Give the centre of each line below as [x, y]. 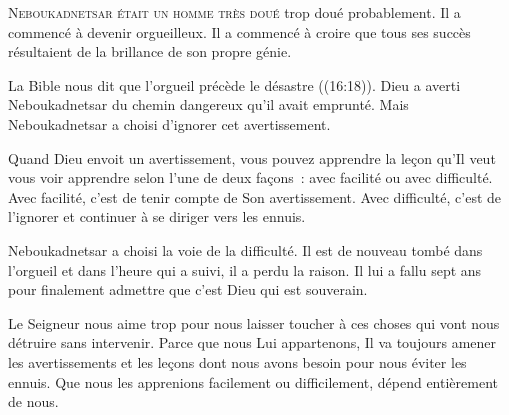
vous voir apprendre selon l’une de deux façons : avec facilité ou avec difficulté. [250, 177]
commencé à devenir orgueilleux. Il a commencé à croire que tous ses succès [239, 31]
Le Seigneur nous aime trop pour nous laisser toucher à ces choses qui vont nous [254, 322]
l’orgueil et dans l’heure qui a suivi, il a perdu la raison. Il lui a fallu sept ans [245, 269]
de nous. [33, 401]
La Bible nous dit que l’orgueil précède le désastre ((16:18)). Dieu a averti [234, 84]
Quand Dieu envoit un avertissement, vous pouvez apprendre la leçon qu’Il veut [252, 157]
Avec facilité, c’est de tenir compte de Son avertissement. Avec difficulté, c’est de [255, 196]
